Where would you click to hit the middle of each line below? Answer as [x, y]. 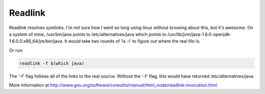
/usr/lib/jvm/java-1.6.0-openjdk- [199, 34]
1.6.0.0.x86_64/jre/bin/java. [36, 41]
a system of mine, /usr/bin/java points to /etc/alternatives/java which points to [88, 34]
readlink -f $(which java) [52, 63]
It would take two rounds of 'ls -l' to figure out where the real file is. [132, 41]
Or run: [16, 50]
